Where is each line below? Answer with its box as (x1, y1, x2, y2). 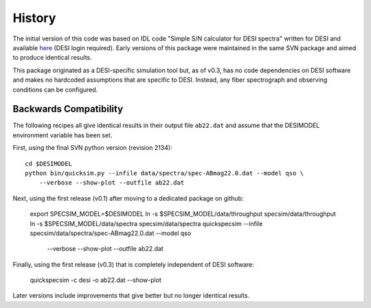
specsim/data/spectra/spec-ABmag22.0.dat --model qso (30, 229, 192, 237)
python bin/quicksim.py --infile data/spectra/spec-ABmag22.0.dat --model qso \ (25, 169, 304, 177)
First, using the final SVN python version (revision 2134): (12, 144, 172, 152)
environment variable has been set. (12, 131, 113, 139)
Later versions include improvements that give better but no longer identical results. (12, 291, 250, 300)
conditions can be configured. (12, 85, 98, 93)
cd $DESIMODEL (25, 159, 72, 168)
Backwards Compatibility (12, 103, 124, 115)
